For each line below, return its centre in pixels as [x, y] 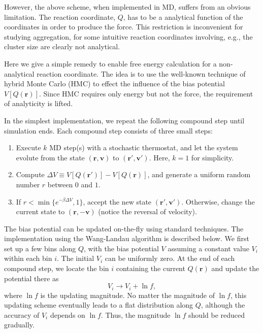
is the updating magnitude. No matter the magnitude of [127, 295]
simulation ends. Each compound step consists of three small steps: [108, 130]
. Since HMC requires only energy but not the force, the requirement [146, 93]
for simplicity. [212, 157]
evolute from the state [50, 157]
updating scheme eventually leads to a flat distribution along [99, 305]
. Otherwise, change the [218, 201]
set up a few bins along [40, 248]
